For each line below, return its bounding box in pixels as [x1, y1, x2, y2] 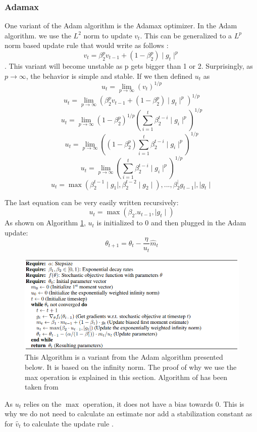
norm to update [83, 30, 132, 40]
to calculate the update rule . [23, 418, 114, 428]
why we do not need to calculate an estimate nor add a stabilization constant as [5, 408, 252, 419]
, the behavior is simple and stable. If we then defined [26, 70, 193, 81]
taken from [25, 381, 59, 392]
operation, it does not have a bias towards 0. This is [83, 398, 244, 409]
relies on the [23, 398, 62, 409]
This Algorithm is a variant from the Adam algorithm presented [25, 352, 223, 362]
